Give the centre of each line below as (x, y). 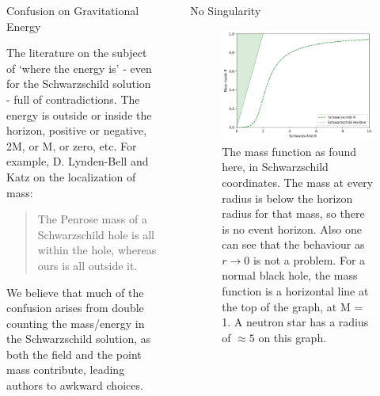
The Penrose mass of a (92, 219)
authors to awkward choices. (75, 385)
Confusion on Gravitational (73, 10)
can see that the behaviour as (293, 244)
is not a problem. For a (309, 259)
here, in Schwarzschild (275, 167)
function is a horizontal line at (295, 291)
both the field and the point (74, 354)
